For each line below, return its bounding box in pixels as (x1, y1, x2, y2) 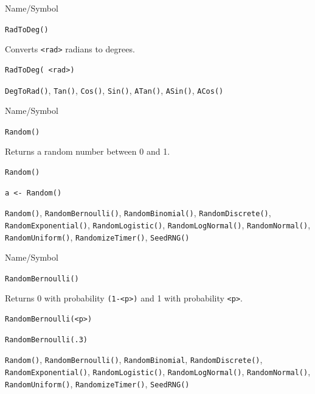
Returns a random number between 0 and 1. (5, 145, 170, 158)
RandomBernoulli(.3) (5, 335, 88, 344)
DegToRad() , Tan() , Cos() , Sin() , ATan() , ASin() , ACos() (5, 83, 224, 96)
